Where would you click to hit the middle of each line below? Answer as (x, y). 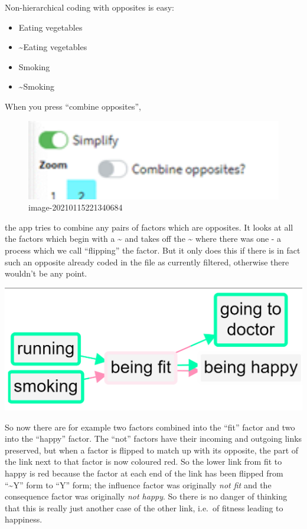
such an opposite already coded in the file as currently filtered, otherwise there (147, 262)
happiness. (24, 519)
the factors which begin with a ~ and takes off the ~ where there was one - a (143, 239)
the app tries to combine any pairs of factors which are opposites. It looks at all (149, 227)
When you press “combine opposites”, (73, 106)
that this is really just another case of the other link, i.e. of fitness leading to (144, 507)
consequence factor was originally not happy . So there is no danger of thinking (146, 496)
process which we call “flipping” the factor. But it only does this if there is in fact (153, 250)
